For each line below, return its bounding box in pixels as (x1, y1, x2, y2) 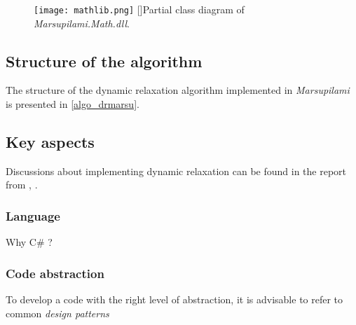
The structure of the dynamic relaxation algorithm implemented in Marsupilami (6, 83, 350, 97)
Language (6, 207, 60, 224)
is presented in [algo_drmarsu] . (6, 97, 139, 111)
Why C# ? (6, 235, 53, 249)
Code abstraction (6, 264, 104, 282)
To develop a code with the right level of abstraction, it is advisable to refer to (6, 292, 343, 307)
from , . (6, 177, 38, 192)
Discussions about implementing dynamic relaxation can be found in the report (6, 163, 346, 178)
